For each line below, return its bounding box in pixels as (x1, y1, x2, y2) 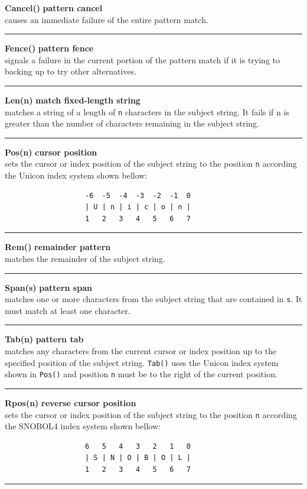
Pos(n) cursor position (5, 145, 97, 158)
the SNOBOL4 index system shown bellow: (5, 420, 161, 432)
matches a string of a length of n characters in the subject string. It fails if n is (5, 105, 289, 118)
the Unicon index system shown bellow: (5, 169, 148, 182)
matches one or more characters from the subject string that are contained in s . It (5, 293, 302, 305)
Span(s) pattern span (5, 281, 92, 293)
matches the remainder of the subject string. (5, 252, 165, 265)
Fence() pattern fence (5, 42, 94, 54)
